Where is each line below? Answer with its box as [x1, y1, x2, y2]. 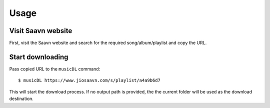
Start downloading [9, 52, 68, 61]
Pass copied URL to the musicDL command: [9, 65, 100, 72]
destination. [9, 95, 33, 102]
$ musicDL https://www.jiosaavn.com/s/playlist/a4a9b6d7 [18, 77, 161, 83]
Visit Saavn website [9, 26, 72, 35]
